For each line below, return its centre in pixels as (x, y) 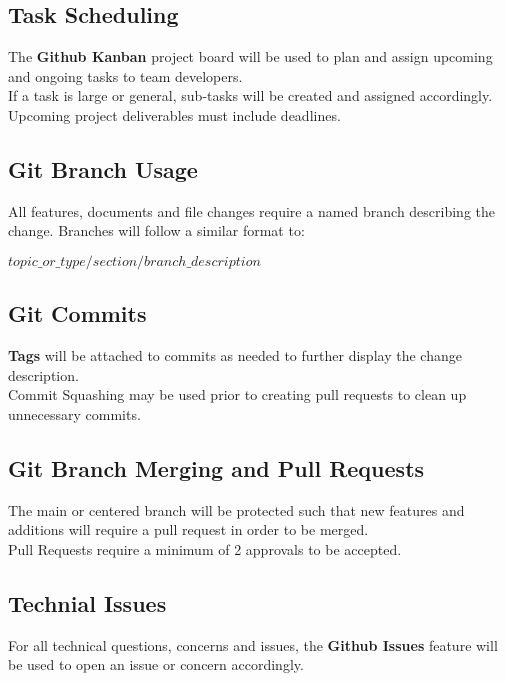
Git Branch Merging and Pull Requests (216, 467)
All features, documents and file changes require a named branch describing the (252, 210)
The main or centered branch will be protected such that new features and (236, 509)
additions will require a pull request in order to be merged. (188, 529)
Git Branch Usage (103, 168)
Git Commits (77, 313)
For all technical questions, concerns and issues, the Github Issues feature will (253, 644)
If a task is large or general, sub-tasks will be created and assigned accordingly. (250, 95)
